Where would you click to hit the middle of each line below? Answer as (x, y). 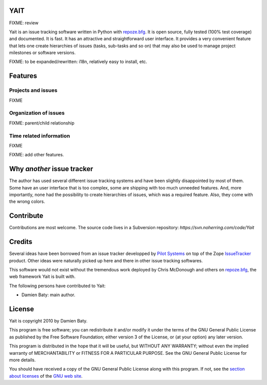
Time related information (40, 135)
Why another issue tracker (51, 169)
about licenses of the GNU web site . (46, 376)
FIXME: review (24, 23)
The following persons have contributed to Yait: (57, 286)
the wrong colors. (27, 201)
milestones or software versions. (43, 53)
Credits (21, 242)
